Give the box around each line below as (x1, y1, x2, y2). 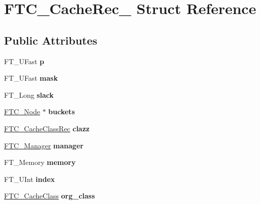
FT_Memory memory (4, 157, 76, 167)
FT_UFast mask (4, 73, 58, 83)
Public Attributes (4, 32, 98, 48)
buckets (48, 106, 75, 117)
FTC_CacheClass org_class (4, 190, 95, 201)
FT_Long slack (4, 89, 54, 100)
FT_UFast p (4, 56, 44, 66)
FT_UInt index (4, 173, 55, 184)
